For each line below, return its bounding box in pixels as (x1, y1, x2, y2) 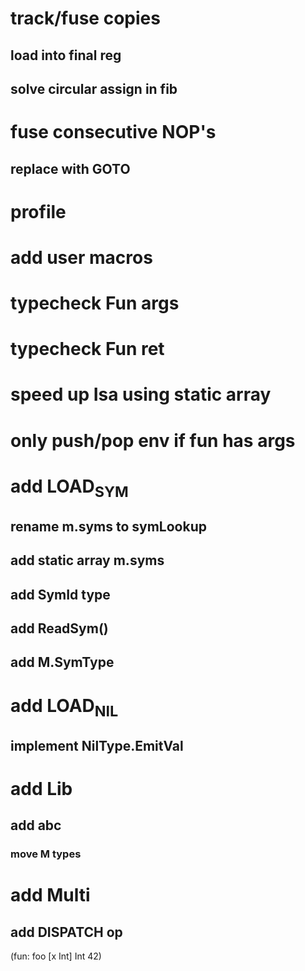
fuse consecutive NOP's (10, 121, 217, 144)
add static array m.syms (10, 552, 165, 569)
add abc (10, 817, 62, 834)
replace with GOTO (10, 160, 131, 177)
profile (10, 200, 67, 223)
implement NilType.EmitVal (10, 737, 184, 754)
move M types (10, 847, 82, 861)
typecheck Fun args (10, 292, 180, 315)
